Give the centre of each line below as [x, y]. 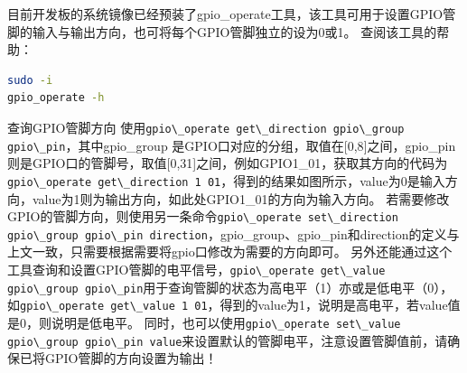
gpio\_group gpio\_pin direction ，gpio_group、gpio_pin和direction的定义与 [233, 233]
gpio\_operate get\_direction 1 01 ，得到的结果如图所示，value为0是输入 [226, 180]
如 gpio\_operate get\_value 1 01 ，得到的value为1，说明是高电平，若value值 [234, 305]
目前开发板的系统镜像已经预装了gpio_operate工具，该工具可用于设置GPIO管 [232, 14]
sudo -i [30, 80]
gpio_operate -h [56, 98]
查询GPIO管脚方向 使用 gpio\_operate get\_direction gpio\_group [206, 127]
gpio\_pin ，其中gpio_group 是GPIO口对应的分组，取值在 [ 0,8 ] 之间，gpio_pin [232, 145]
